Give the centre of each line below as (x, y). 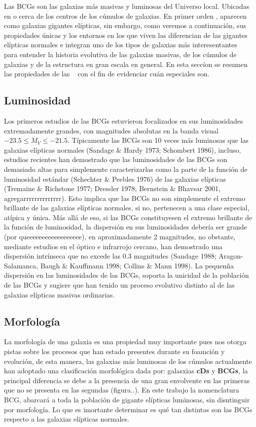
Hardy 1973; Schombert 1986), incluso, (183, 149)
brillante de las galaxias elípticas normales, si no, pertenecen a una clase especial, (127, 208)
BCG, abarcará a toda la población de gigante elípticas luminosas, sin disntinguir (127, 399)
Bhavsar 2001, (199, 188)
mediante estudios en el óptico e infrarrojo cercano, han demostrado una (113, 246)
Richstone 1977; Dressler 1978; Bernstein (106, 188)
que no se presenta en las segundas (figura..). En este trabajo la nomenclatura (122, 390)
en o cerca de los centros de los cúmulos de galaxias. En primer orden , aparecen (125, 16)
